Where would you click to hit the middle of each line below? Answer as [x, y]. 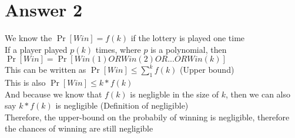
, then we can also [258, 94]
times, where [118, 49]
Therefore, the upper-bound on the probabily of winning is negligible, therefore [147, 117]
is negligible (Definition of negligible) [122, 105]
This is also [25, 83]
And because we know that [53, 94]
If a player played [36, 49]
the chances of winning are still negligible [79, 128]
